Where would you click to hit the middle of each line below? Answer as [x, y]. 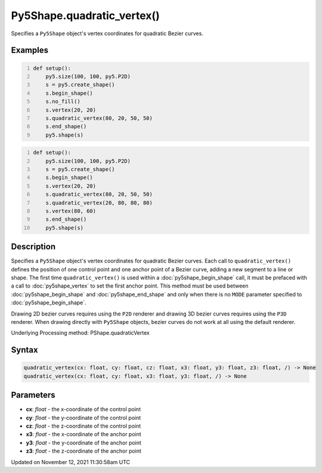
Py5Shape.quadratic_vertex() [86, 16]
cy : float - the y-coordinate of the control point [83, 418]
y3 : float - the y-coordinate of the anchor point [83, 443]
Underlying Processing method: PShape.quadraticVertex [80, 333]
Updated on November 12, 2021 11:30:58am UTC [71, 462]
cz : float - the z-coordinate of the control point [83, 426]
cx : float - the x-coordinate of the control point [83, 409]
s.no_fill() [63, 102]
